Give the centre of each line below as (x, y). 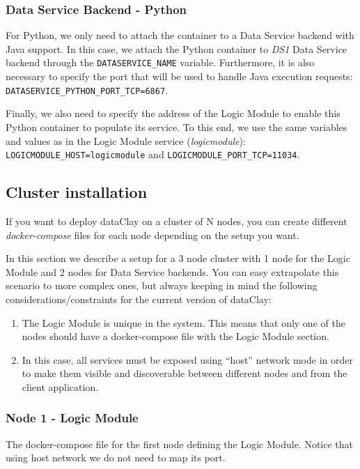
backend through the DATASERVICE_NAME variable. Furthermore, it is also (160, 62)
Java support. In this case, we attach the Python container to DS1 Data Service (177, 48)
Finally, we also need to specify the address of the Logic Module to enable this (173, 113)
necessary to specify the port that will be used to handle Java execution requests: (179, 76)
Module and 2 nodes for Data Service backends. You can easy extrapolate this (172, 271)
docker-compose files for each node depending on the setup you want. (152, 234)
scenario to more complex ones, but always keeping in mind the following (162, 285)
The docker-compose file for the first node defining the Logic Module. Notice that (180, 444)
